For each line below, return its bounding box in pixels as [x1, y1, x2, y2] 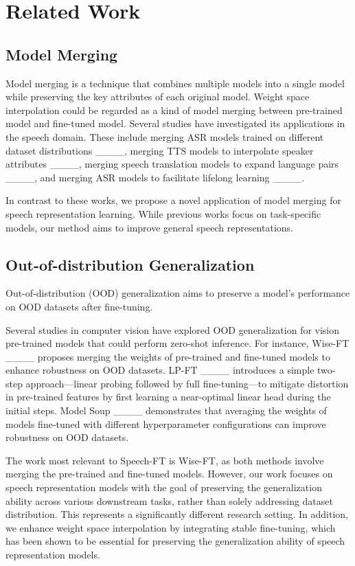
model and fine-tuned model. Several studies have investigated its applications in [5, 116, 345, 131]
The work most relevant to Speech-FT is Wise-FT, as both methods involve [5, 453, 324, 467]
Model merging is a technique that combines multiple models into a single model [5, 76, 345, 90]
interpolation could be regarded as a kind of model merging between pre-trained [5, 102, 343, 117]
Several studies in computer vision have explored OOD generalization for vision [5, 322, 340, 337]
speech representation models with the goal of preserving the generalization [5, 480, 322, 495]
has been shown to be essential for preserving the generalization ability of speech [5, 534, 345, 548]
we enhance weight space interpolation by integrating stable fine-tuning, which [5, 520, 336, 534]
